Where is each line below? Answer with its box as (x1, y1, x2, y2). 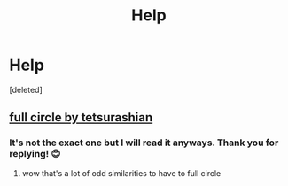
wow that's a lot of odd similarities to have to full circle (21, 167, 222, 178)
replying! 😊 (9, 148, 61, 160)
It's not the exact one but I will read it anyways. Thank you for (9, 136, 279, 149)
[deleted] (9, 84, 43, 95)
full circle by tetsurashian (9, 110, 153, 125)
